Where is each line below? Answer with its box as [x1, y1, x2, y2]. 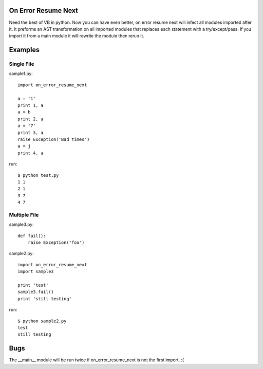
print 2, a [18, 116, 44, 122]
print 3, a [18, 129, 44, 135]
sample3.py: [9, 221, 34, 227]
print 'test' [18, 282, 49, 288]
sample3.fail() [18, 289, 54, 295]
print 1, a [18, 103, 44, 108]
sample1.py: [9, 71, 33, 76]
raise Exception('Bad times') [18, 136, 90, 142]
